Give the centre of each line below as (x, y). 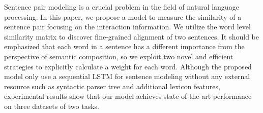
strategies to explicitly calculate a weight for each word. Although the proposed (128, 66)
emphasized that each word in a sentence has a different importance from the (124, 46)
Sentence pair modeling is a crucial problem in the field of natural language (122, 7)
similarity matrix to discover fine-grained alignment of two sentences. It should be (132, 36)
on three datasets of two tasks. (52, 106)
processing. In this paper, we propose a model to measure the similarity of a (123, 16)
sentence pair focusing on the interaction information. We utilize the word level (127, 27)
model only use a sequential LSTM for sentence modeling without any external (127, 76)
